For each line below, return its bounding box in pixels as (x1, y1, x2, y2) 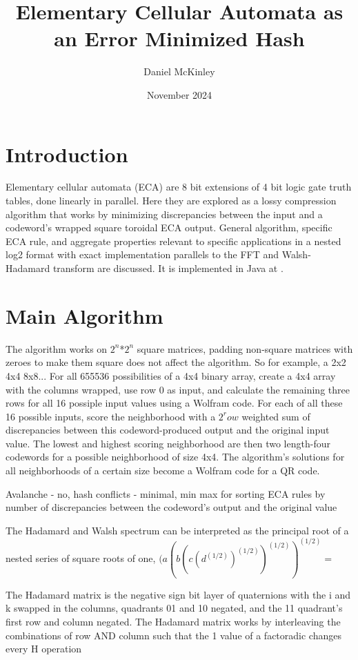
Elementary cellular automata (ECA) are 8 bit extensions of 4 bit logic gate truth (6, 179, 352, 194)
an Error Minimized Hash (54, 24, 305, 52)
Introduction (6, 139, 128, 168)
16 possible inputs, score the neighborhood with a (6, 409, 216, 423)
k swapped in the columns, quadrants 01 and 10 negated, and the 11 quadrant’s (6, 601, 343, 615)
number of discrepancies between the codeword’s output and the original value (6, 500, 337, 514)
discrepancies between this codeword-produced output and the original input (6, 423, 330, 437)
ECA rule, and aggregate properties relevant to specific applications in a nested (6, 233, 341, 248)
